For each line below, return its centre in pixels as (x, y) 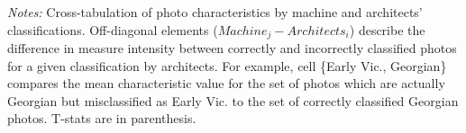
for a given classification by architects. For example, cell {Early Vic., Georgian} (227, 65)
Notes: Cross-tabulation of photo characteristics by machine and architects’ (215, 12)
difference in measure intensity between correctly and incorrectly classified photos (232, 48)
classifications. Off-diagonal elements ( (113, 29)
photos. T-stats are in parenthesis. (102, 118)
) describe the (387, 29)
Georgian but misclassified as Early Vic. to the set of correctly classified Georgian (233, 100)
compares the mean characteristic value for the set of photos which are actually (226, 83)
